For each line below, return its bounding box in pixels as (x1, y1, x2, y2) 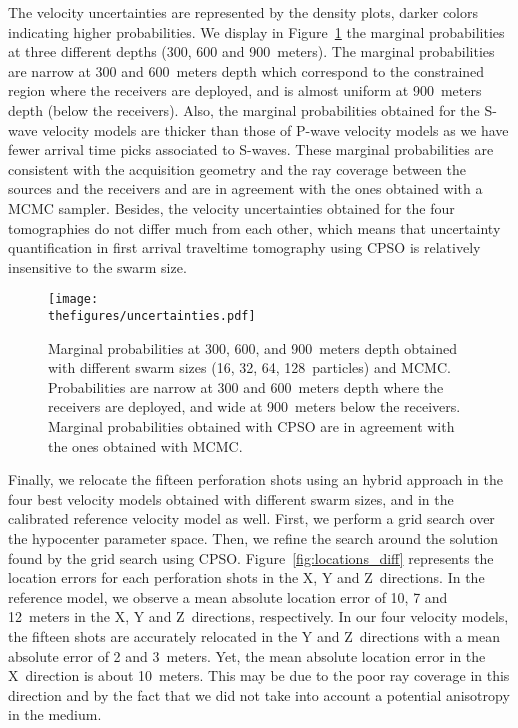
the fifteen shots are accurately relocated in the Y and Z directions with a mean (8, 625, 500, 646)
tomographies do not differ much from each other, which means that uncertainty (8, 217, 501, 238)
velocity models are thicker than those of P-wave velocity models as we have (42, 119, 509, 140)
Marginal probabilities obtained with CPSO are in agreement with (48, 416, 455, 436)
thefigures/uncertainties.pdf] (48, 308, 256, 323)
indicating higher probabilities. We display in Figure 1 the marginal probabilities (8, 21, 505, 42)
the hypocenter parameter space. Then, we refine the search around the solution (8, 527, 499, 548)
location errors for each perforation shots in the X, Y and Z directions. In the (8, 567, 485, 588)
